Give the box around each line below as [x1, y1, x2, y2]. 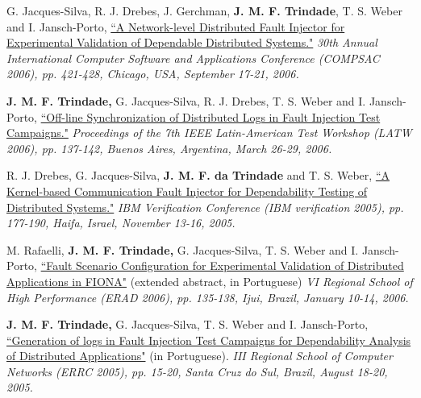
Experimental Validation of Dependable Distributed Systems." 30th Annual [6, 34, 377, 51]
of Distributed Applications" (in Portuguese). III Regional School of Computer [6, 347, 393, 364]
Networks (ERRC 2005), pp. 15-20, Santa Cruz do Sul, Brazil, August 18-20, [6, 363, 388, 379]
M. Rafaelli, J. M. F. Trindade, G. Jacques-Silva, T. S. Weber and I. [6, 241, 359, 258]
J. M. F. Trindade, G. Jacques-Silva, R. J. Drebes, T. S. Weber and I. [6, 92, 366, 109]
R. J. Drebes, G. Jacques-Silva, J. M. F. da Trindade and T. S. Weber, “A [6, 167, 390, 184]
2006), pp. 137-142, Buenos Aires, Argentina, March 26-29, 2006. [6, 139, 332, 156]
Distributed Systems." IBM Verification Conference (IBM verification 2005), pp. [6, 198, 404, 215]
